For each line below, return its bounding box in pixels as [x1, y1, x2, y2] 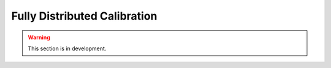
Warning [28, 34, 50, 41]
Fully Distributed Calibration [11, 9, 158, 23]
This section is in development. [28, 45, 107, 52]
